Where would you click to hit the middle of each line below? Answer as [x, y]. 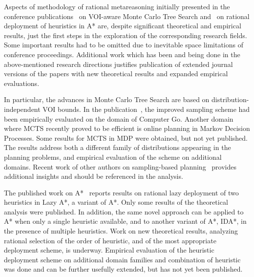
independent [22, 109]
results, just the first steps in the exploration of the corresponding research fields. [126, 35]
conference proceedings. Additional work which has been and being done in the [122, 54]
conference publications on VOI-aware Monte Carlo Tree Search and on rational [127, 16]
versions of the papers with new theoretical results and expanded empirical [116, 74]
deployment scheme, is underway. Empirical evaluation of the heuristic [109, 250]
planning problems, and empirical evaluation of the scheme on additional [113, 157]
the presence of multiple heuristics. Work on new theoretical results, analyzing [121, 231]
